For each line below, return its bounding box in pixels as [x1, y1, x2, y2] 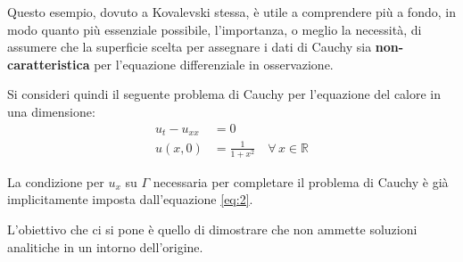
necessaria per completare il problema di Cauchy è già [153, 172, 449, 191]
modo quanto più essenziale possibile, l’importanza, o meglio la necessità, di [7, 20, 422, 38]
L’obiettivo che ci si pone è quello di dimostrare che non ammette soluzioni [7, 219, 418, 238]
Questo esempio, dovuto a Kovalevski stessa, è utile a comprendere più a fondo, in [7, 3, 456, 20]
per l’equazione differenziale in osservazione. [94, 54, 334, 73]
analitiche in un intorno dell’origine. [7, 237, 203, 256]
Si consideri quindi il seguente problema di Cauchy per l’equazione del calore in [7, 85, 442, 103]
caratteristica [7, 54, 90, 73]
